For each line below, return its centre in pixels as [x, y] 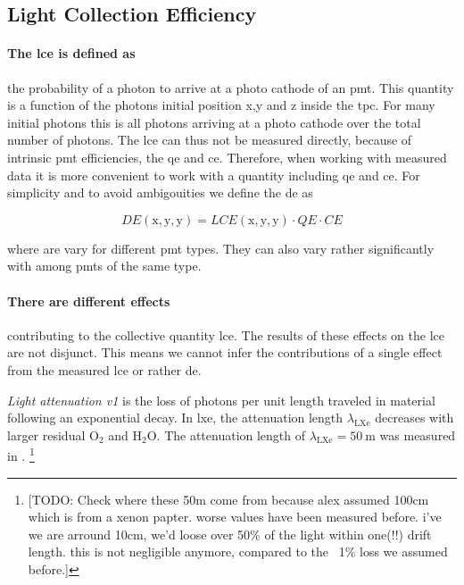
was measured [418, 435]
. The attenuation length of [231, 435]
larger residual [46, 435]
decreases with [414, 418]
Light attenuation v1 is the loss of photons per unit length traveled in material [221, 400]
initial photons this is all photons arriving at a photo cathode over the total [214, 122]
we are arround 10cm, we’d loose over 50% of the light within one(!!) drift [230, 534]
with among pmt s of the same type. [104, 266]
